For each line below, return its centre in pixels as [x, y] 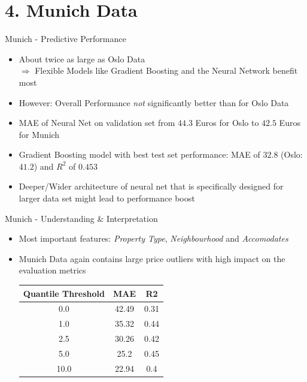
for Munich [39, 134]
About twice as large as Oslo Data [82, 58]
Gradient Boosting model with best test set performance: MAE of [139, 154]
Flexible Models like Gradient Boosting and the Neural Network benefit [166, 70]
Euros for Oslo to [227, 123]
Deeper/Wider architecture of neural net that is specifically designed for [151, 186]
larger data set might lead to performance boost [107, 198]
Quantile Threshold [64, 293]
